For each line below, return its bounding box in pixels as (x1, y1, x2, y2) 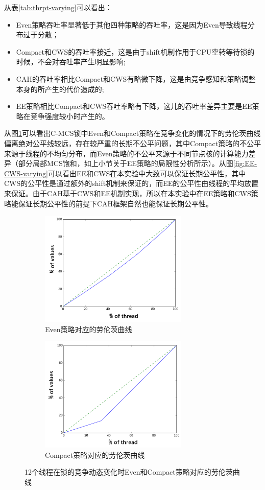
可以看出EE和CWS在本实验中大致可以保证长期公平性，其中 (48, 168, 246, 178)
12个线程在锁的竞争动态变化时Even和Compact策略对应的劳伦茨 (25, 466, 233, 477)
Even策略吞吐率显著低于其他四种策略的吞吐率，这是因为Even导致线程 (16, 19, 248, 30)
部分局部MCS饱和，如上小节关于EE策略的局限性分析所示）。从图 (18, 158, 233, 169)
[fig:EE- (233, 158, 257, 169)
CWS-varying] (4, 168, 49, 178)
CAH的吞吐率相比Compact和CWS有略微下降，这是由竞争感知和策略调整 (16, 73, 256, 84)
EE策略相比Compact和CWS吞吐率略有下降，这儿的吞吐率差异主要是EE (16, 101, 252, 111)
